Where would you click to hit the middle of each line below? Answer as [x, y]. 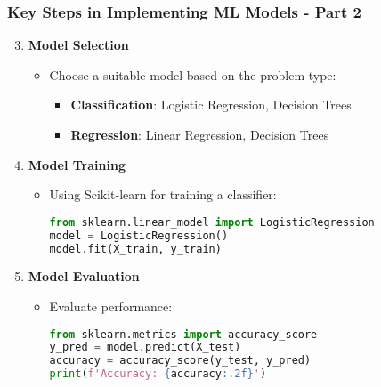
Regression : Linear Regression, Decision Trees [200, 134]
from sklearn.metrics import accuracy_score [183, 334]
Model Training [77, 164]
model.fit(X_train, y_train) [135, 249]
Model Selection [78, 45]
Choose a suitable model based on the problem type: [193, 74]
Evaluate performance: [111, 306]
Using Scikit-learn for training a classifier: [163, 194]
